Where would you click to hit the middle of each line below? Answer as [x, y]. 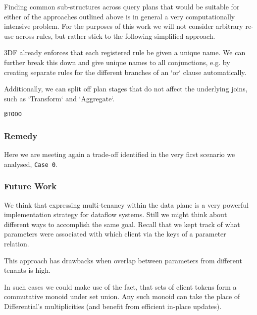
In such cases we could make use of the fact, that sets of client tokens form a [120, 286]
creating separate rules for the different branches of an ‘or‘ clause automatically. [125, 72]
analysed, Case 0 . [31, 164]
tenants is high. [27, 270]
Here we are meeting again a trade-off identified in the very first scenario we [120, 154]
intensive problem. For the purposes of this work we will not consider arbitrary [124, 26]
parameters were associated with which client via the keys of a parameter [115, 234]
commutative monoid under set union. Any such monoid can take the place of [122, 296]
